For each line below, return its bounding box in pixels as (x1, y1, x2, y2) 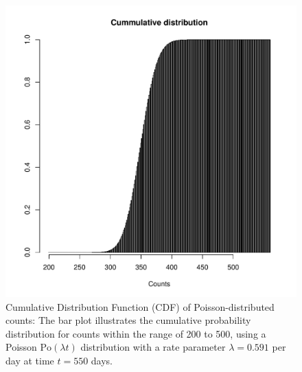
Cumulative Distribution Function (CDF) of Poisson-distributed (5, 299, 275, 314)
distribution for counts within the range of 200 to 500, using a (5, 326, 266, 340)
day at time (5, 353, 54, 367)
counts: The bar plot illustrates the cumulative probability (5, 313, 251, 327)
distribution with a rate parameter (80, 340, 226, 354)
